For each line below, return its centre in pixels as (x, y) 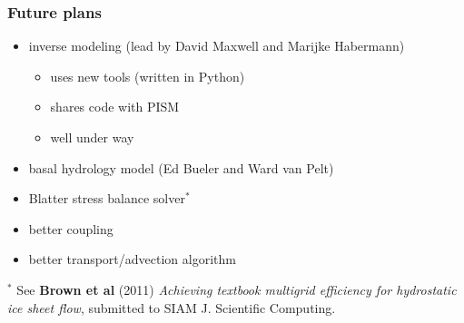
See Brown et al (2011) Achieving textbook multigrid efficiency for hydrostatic (237, 289)
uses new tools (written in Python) (148, 76)
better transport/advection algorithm (132, 259)
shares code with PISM (115, 107)
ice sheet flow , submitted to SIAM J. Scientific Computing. (172, 307)
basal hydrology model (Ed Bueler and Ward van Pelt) (181, 167)
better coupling (71, 228)
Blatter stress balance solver (107, 198)
